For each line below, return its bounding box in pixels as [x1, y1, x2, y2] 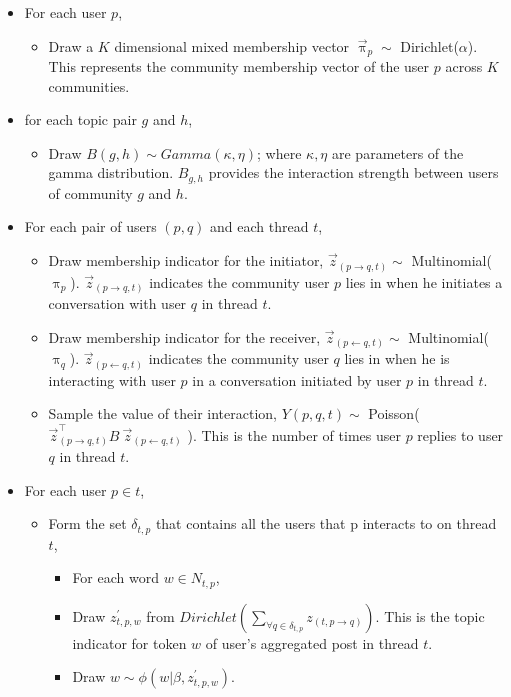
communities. [48, 75, 130, 96]
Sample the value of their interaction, [48, 403, 277, 424]
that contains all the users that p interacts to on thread [155, 513, 497, 534]
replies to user [417, 424, 504, 445]
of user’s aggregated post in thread [205, 632, 419, 653]
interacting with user [48, 369, 176, 390]
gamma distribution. [48, 162, 174, 183]
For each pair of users [24, 216, 157, 237]
